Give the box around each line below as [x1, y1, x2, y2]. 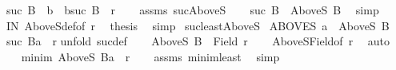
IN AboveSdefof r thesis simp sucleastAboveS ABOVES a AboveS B [6, 17, 390, 33]
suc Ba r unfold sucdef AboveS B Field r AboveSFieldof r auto [6, 33, 390, 49]
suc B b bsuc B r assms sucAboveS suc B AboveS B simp [6, 2, 379, 17]
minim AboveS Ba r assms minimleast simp [21, 48, 280, 64]
